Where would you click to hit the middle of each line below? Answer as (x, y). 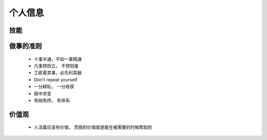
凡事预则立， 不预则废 (56, 66)
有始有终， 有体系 (52, 100)
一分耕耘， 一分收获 (54, 87)
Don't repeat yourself (56, 79)
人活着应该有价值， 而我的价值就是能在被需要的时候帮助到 (93, 127)
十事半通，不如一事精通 (58, 59)
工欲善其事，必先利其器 (58, 73)
